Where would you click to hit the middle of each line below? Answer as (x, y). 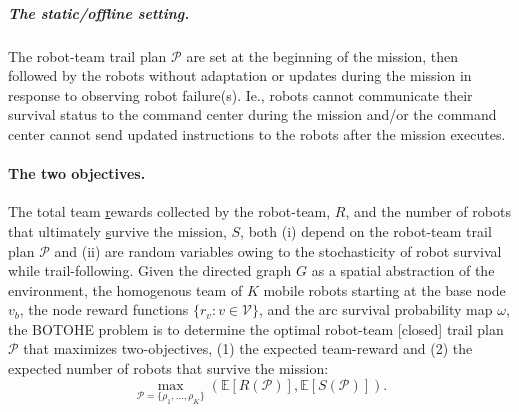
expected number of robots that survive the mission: (168, 368)
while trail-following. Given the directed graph (150, 270)
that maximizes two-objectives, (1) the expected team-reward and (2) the (248, 348)
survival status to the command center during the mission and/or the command (252, 114)
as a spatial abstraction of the (403, 270)
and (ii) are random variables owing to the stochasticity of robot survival (278, 250)
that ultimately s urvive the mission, (117, 230)
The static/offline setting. (99, 12)
